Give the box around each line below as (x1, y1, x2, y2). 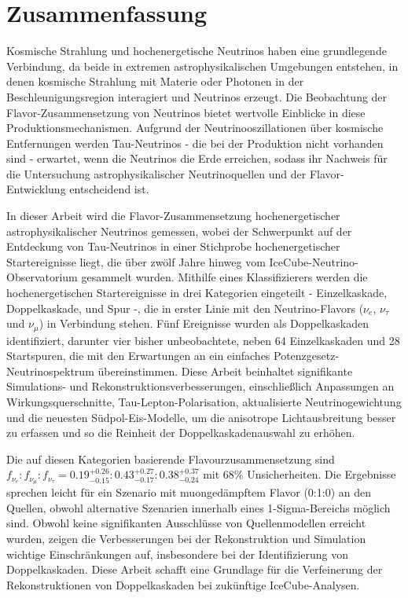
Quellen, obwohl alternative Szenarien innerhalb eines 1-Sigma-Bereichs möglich (6, 499, 391, 515)
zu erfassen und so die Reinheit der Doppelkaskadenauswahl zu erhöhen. (6, 424, 355, 441)
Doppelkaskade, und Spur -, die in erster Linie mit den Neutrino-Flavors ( (6, 299, 364, 316)
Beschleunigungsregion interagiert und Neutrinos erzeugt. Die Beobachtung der (6, 88, 388, 105)
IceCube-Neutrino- (269, 253, 358, 270)
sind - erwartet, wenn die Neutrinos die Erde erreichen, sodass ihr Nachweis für (6, 150, 388, 167)
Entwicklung (6, 181, 66, 197)
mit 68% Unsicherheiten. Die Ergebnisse (203, 466, 396, 482)
